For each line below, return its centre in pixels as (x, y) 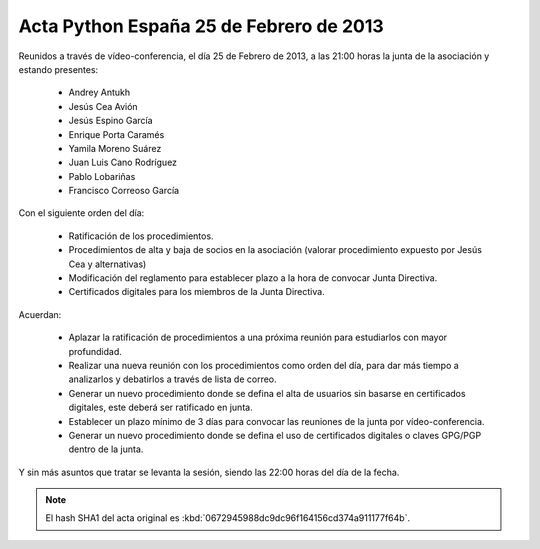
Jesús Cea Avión (103, 106)
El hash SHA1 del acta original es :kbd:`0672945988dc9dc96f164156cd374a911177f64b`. (227, 518)
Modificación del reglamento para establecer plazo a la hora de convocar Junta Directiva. (253, 278)
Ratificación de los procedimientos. (141, 236)
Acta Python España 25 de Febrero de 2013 (201, 26)
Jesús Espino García (111, 121)
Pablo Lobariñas (102, 176)
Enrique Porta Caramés (116, 134)
